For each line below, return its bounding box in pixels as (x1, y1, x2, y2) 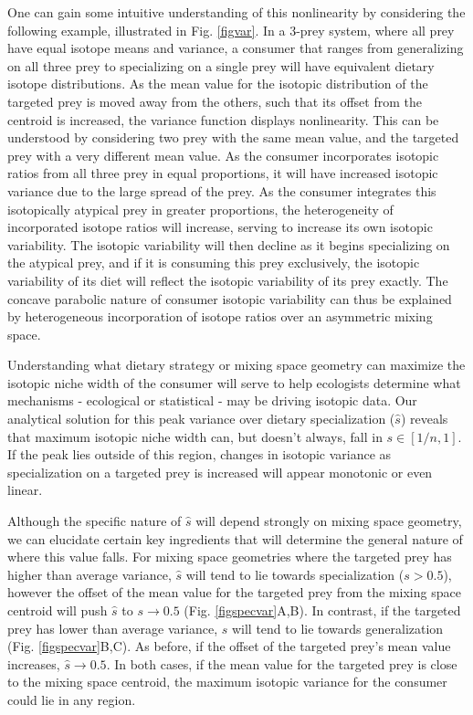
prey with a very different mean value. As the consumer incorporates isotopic (7, 145, 439, 164)
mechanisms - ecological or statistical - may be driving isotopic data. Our (7, 391, 417, 410)
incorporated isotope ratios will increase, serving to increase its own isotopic (7, 217, 433, 237)
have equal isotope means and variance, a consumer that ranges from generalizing (7, 38, 464, 58)
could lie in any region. (7, 689, 136, 709)
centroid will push (7, 601, 108, 619)
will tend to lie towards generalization (231, 618, 444, 637)
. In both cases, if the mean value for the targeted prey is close (106, 654, 457, 673)
